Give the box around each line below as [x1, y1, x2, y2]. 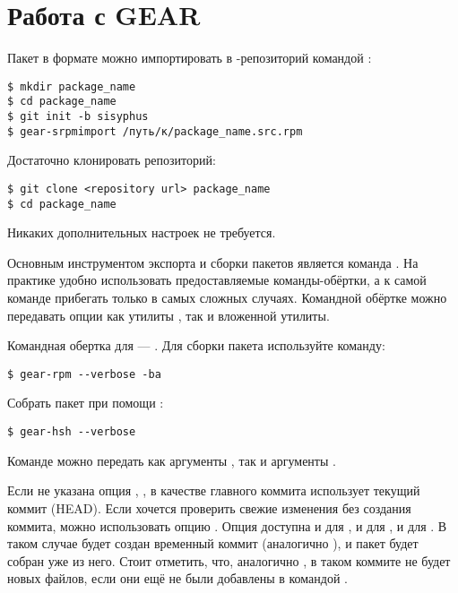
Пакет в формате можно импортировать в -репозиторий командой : [7, 48, 372, 67]
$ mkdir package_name [7, 80, 136, 93]
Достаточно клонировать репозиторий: [7, 150, 216, 169]
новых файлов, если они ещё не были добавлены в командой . [7, 569, 348, 588]
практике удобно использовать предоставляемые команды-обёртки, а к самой [7, 271, 427, 289]
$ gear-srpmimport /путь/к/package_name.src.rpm [7, 125, 303, 138]
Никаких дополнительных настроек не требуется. [7, 223, 276, 242]
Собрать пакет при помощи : [7, 393, 164, 412]
